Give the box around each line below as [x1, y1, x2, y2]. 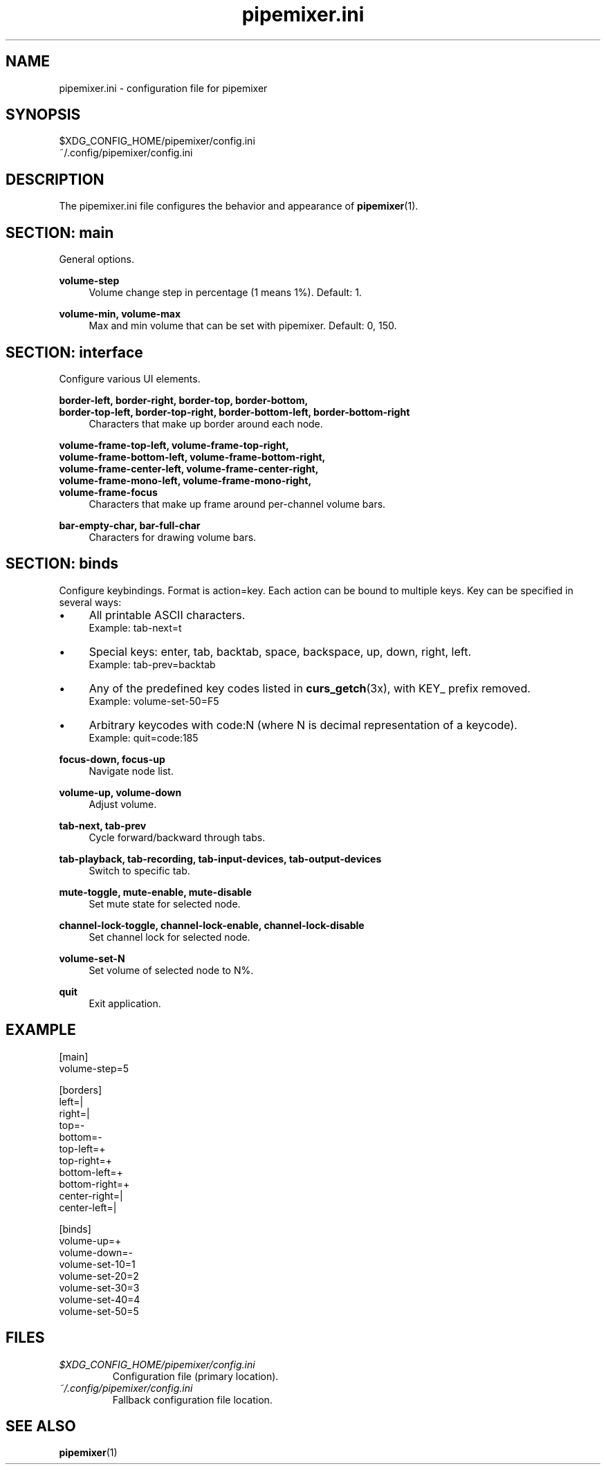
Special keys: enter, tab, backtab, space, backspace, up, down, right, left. [89, 644, 472, 659]
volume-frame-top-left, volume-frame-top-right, [59, 439, 289, 451]
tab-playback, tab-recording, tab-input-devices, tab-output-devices [59, 852, 382, 865]
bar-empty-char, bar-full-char [59, 519, 201, 531]
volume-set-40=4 [59, 1293, 140, 1305]
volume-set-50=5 [59, 1305, 139, 1317]
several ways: [59, 596, 122, 608]
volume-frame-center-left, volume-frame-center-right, [59, 462, 319, 475]
